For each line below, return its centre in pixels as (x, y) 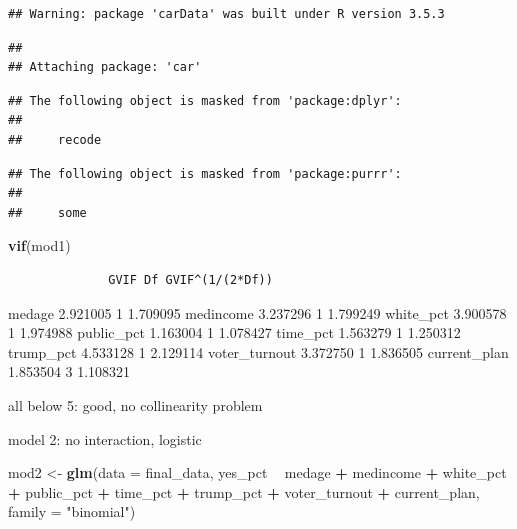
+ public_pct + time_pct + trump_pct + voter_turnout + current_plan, (244, 491)
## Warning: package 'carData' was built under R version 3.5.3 (226, 14)
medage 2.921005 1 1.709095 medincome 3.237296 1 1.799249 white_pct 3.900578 (257, 312)
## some (47, 212)
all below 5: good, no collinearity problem (135, 404)
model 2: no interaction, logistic (105, 438)
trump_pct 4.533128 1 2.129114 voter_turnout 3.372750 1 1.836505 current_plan (258, 351)
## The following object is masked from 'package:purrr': (205, 173)
